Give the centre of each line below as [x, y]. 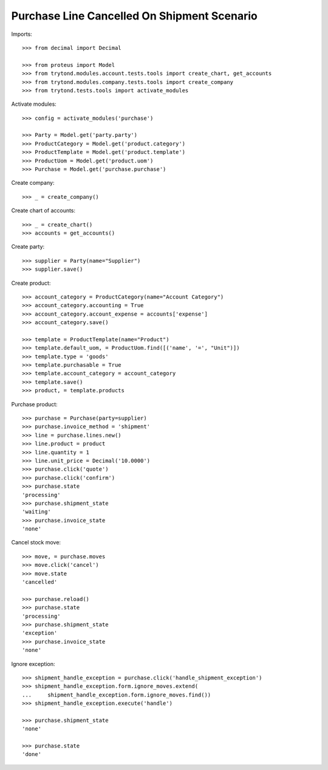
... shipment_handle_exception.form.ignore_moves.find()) [117, 695]
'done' [32, 754]
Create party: [28, 247]
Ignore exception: [33, 664]
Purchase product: [34, 404]
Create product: [31, 283]
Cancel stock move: [36, 543]
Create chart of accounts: [43, 210]
